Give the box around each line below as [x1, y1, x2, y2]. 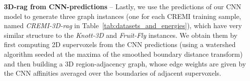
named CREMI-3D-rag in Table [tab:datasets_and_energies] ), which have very [4, 20, 242, 31]
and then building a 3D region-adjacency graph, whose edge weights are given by [4, 58, 246, 68]
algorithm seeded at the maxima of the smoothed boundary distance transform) [4, 49, 243, 59]
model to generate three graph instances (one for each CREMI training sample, [4, 11, 241, 21]
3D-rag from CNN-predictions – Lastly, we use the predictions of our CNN [4, 1, 242, 11]
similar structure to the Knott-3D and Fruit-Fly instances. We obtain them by [4, 30, 238, 40]
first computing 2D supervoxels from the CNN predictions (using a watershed [4, 39, 236, 49]
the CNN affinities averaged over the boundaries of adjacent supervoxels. [4, 68, 221, 78]
